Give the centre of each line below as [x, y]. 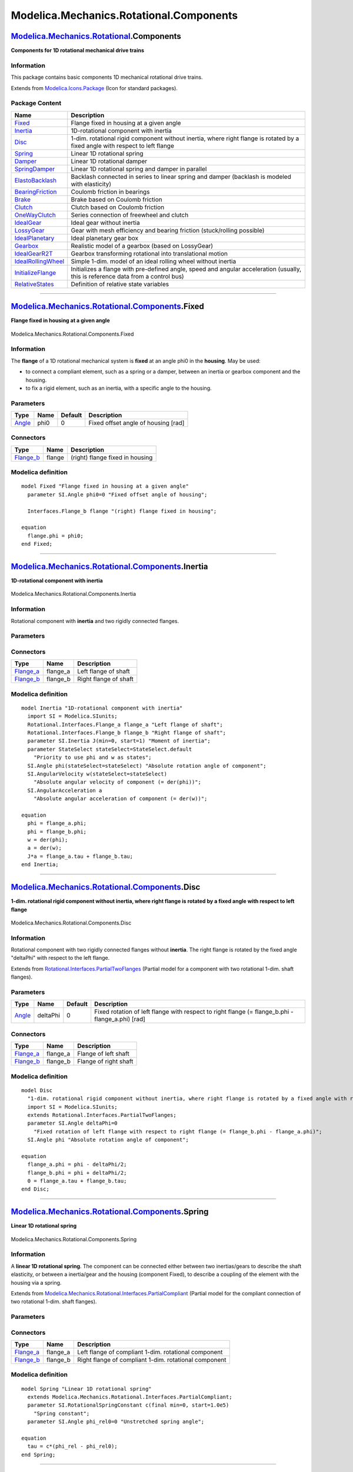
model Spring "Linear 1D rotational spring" [87, 1389]
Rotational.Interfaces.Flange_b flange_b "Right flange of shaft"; [127, 733]
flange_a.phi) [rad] [120, 1019]
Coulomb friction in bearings [110, 191]
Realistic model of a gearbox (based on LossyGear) [142, 246]
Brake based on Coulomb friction [117, 199]
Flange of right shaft [105, 1062]
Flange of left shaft [103, 1054]
